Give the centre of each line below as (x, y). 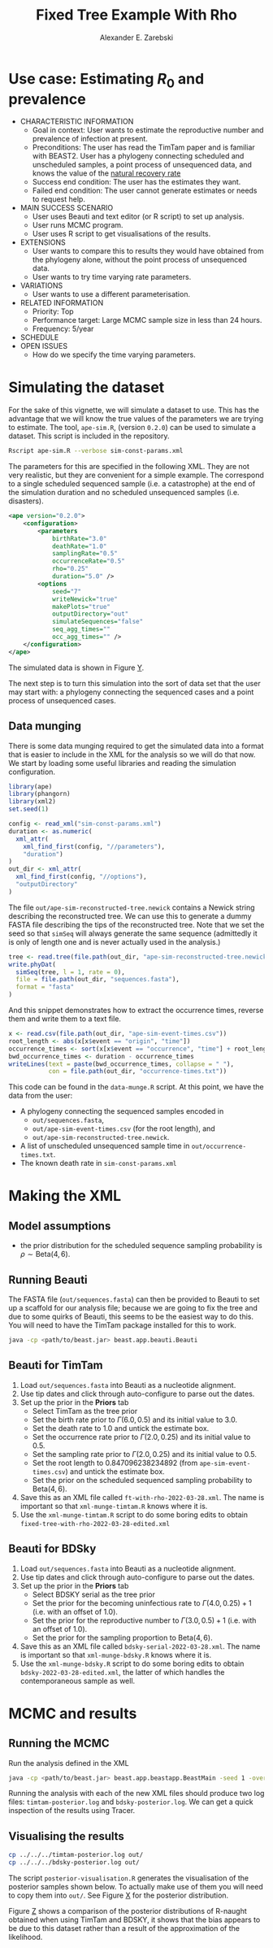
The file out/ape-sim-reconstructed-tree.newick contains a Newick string (132, 907)
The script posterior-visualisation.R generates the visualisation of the (129, 1878)
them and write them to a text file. (65, 1019)
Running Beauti (48, 1279)
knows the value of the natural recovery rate (106, 173)
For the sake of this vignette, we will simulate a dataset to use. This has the (134, 410)
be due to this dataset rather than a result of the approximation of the (124, 1928)
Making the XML (65, 1196)
